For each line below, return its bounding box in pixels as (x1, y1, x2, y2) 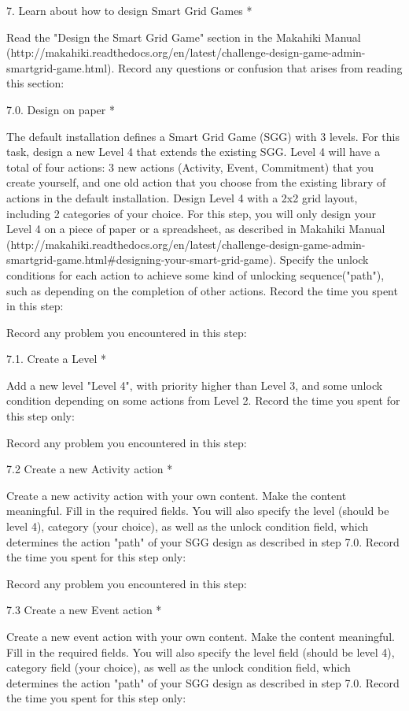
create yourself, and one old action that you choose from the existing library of (6, 174, 386, 191)
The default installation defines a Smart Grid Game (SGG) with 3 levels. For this (6, 128, 400, 144)
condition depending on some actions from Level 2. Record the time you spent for (6, 392, 400, 409)
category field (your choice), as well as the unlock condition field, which (6, 659, 351, 676)
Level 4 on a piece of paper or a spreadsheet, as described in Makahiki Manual (6, 220, 385, 237)
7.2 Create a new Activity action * (6, 461, 173, 477)
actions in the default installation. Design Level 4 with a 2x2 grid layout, (6, 189, 358, 206)
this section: (6, 75, 64, 91)
